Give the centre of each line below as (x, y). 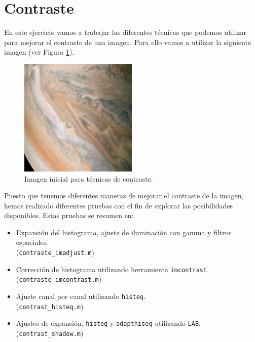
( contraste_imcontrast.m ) (59, 279)
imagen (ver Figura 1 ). (39, 52)
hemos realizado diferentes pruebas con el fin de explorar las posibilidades (118, 205)
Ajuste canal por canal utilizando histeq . (81, 296)
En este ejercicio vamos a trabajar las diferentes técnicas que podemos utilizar (125, 32)
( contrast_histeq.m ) (50, 306)
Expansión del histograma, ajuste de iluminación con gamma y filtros (124, 232)
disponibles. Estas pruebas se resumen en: (69, 215)
